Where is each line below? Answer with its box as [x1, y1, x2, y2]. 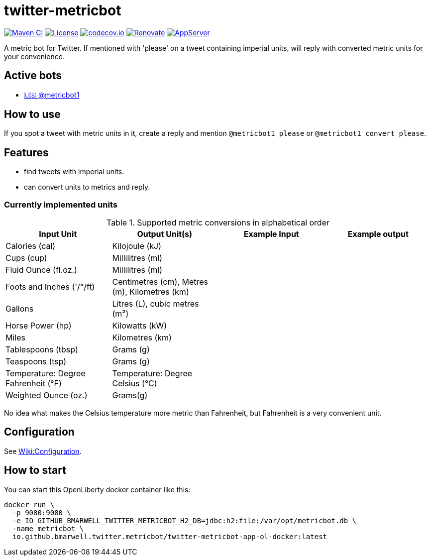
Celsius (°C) [112, 378, 157, 389]
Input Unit [39, 229, 77, 239]
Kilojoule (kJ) [112, 241, 162, 251]
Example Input [243, 229, 299, 239]
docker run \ [4, 500, 55, 509]
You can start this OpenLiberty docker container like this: [4, 485, 191, 494]
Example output [347, 229, 409, 239]
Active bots [4, 69, 62, 82]
